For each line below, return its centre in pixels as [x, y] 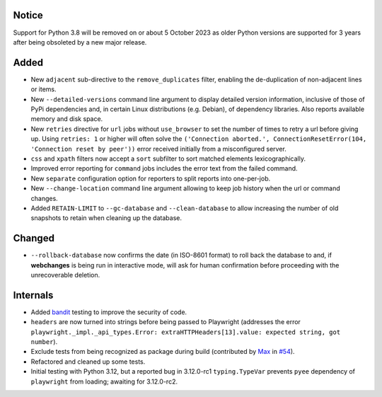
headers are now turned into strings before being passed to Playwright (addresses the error [166, 322]
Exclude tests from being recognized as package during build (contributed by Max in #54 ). [163, 352]
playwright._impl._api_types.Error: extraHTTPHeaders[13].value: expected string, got [186, 332]
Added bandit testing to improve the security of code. [109, 312]
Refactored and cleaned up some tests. [88, 362]
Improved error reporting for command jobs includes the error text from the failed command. [164, 168]
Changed [34, 238]
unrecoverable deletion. [65, 275]
